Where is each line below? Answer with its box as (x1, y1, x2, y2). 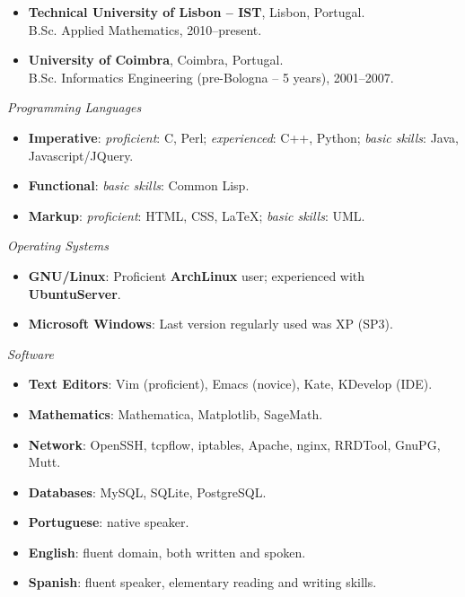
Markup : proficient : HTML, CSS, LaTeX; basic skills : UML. (28, 206, 365, 224)
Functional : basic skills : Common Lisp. (28, 176, 250, 195)
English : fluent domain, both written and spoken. (28, 542, 306, 561)
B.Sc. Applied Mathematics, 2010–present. (28, 20, 262, 39)
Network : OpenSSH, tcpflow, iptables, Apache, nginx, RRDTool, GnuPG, (28, 435, 441, 453)
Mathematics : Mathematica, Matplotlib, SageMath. (28, 404, 323, 423)
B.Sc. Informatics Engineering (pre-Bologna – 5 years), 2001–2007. (28, 67, 394, 86)
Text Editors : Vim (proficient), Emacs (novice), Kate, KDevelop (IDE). (28, 374, 433, 393)
